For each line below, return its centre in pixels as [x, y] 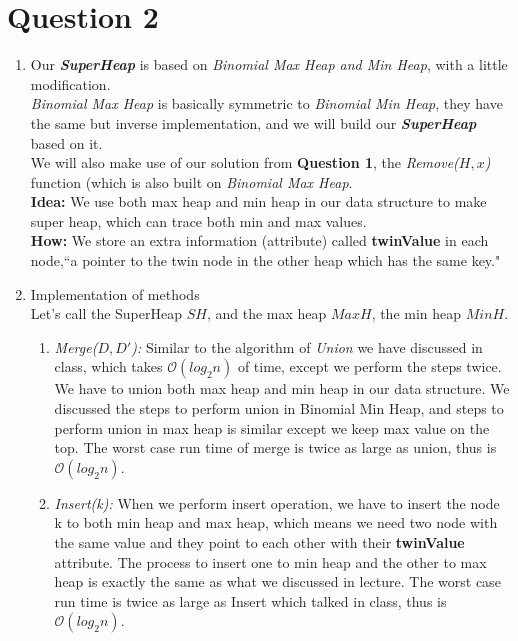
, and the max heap [266, 313]
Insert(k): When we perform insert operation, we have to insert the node [277, 502]
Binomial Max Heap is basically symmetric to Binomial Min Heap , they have [266, 103]
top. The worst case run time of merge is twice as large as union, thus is [275, 447]
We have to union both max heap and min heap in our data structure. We [282, 388]
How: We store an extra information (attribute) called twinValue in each [259, 240]
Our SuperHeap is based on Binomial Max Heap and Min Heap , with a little [269, 64]
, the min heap [416, 313]
